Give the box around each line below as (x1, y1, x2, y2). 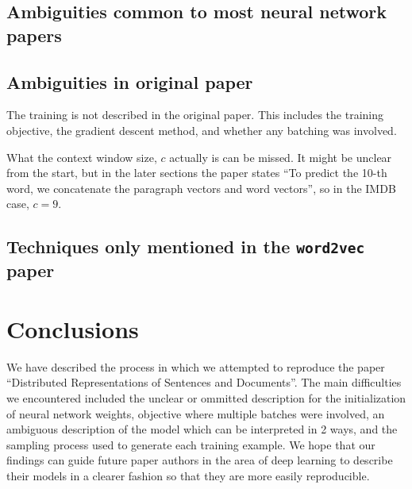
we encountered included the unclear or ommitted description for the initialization (6, 390, 406, 406)
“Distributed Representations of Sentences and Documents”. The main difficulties (6, 374, 402, 391)
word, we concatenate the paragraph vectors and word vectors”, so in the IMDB (6, 179, 396, 196)
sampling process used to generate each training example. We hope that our (6, 436, 375, 452)
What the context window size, (6, 148, 157, 165)
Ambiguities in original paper (6, 69, 253, 94)
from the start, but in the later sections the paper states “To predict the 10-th (6, 164, 387, 181)
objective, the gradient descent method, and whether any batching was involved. (6, 121, 397, 138)
